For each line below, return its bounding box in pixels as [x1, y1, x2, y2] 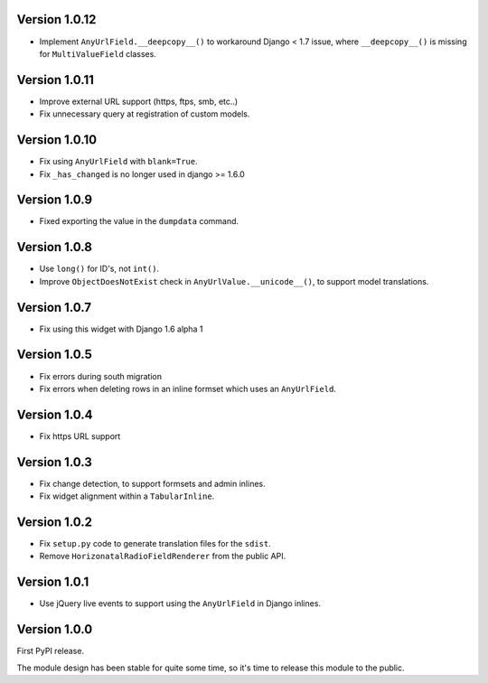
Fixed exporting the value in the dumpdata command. [39, 216, 239, 227]
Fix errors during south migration [39, 370, 163, 381]
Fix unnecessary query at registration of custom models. [39, 108, 250, 119]
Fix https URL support [39, 430, 121, 442]
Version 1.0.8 [16, 239, 92, 255]
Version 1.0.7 [16, 299, 92, 315]
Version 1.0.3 [16, 454, 92, 470]
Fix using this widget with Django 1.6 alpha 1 [39, 323, 203, 334]
